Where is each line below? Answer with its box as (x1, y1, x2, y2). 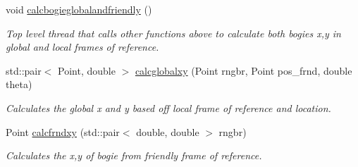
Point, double (58, 63, 116, 78)
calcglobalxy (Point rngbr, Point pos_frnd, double (135, 63, 352, 78)
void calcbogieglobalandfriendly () (6, 2, 152, 16)
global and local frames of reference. (6, 39, 159, 54)
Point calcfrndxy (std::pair (6, 124, 120, 139)
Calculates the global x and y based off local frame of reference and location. (6, 100, 331, 115)
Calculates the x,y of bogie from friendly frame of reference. (6, 148, 262, 163)
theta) (6, 77, 32, 92)
